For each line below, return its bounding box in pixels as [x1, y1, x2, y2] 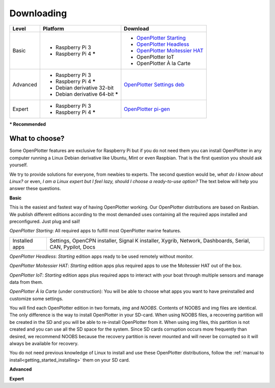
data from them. [9, 279, 43, 285]
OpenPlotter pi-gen [124, 105, 170, 112]
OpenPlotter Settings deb [124, 81, 185, 88]
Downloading [9, 8, 67, 19]
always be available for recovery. [9, 341, 79, 347]
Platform [42, 25, 65, 32]
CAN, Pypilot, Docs [49, 243, 96, 250]
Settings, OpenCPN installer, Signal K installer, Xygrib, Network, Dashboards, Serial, [49, 237, 251, 244]
